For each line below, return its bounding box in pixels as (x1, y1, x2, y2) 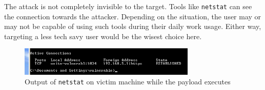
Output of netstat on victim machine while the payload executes (25, 76, 231, 87)
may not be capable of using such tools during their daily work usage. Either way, (4, 21, 261, 32)
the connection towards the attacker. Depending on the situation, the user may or (4, 11, 261, 21)
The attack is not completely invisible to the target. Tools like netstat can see (4, 1, 252, 11)
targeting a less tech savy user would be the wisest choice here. (4, 31, 202, 41)
